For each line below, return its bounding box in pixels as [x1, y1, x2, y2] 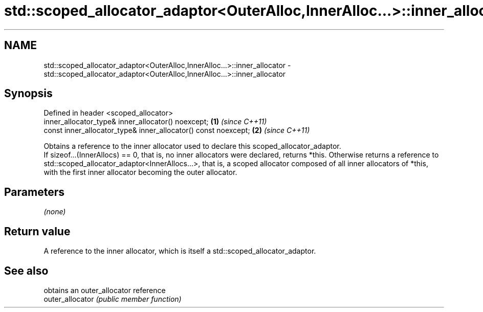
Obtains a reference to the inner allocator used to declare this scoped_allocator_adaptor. [43, 142, 341, 151]
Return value [4, 225, 71, 238]
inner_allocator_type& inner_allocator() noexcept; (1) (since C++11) [43, 117, 267, 126]
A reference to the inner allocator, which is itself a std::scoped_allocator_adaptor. [43, 247, 316, 256]
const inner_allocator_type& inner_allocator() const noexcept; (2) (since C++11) [43, 126, 310, 135]
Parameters [4, 185, 64, 198]
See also [4, 264, 49, 277]
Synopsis [4, 87, 53, 100]
